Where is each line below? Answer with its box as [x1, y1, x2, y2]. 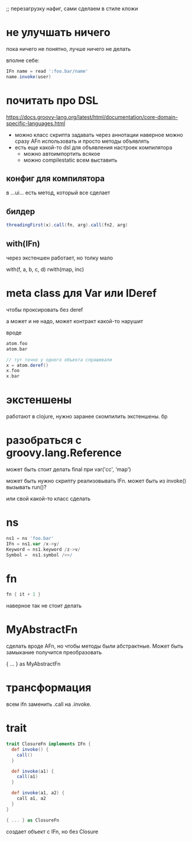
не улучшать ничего [6, 26, 110, 39]
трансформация [6, 681, 92, 695]
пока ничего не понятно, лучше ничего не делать [6, 45, 131, 52]
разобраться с [6, 434, 82, 447]
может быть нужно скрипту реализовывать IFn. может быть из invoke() [6, 477, 187, 484]
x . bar [6, 373, 19, 379]
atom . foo [6, 340, 28, 346]
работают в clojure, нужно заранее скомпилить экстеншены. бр [6, 413, 168, 420]
